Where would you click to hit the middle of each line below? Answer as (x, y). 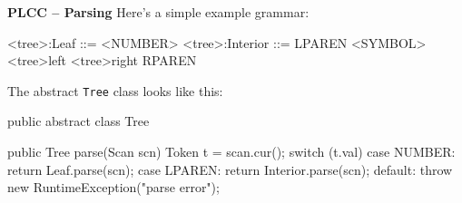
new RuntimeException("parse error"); (113, 187)
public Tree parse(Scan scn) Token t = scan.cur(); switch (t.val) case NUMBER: (231, 152)
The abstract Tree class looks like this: (115, 90)
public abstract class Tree (79, 121)
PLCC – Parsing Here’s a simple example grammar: (158, 12)
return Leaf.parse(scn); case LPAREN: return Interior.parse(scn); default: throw (230, 169)
